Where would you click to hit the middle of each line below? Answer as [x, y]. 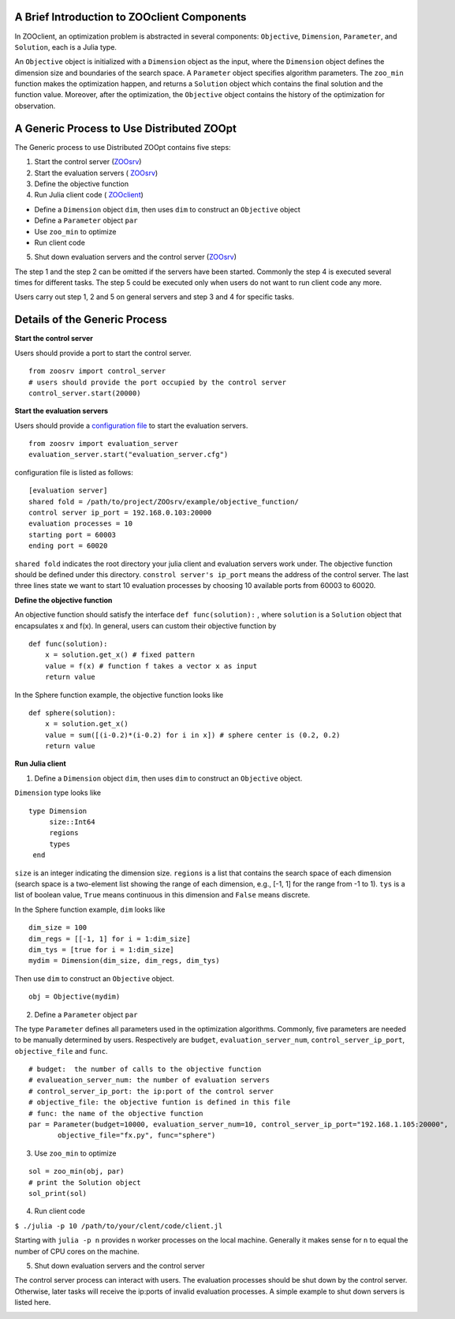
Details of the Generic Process [91, 320]
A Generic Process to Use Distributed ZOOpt [125, 128]
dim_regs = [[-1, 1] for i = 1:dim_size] [110, 939]
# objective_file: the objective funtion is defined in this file [160, 1102]
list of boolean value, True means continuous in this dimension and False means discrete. [162, 895]
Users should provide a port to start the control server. [103, 353]
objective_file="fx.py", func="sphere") [137, 1135]
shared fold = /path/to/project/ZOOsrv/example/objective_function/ [164, 502]
